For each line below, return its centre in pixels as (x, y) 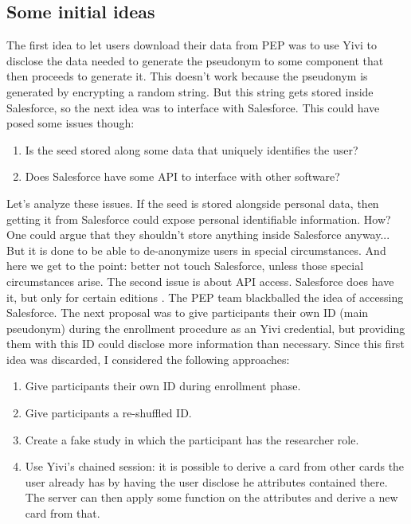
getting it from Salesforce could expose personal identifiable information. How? (199, 219)
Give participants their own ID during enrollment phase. (163, 386)
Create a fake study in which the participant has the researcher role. (192, 439)
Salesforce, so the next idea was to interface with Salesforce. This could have (193, 107)
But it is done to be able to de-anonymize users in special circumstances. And (196, 250)
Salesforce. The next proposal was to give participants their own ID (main (188, 313)
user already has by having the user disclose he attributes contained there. (206, 481)
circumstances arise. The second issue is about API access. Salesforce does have (200, 281)
